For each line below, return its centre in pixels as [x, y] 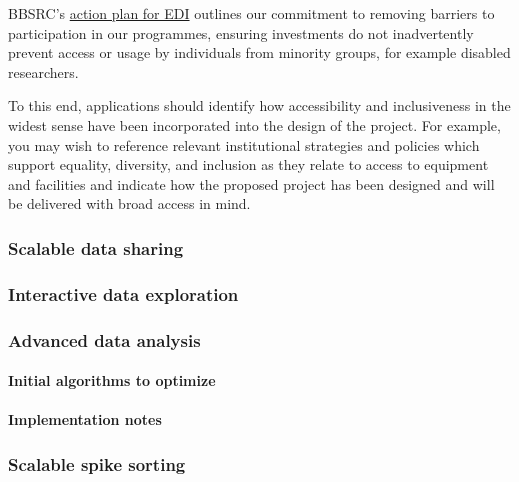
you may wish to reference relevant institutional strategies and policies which [244, 144]
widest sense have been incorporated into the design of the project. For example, [254, 124]
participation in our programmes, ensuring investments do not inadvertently [241, 32]
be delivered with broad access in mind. [129, 203]
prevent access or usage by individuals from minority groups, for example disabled [259, 52]
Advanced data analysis [104, 339]
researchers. [43, 71]
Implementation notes [85, 419]
